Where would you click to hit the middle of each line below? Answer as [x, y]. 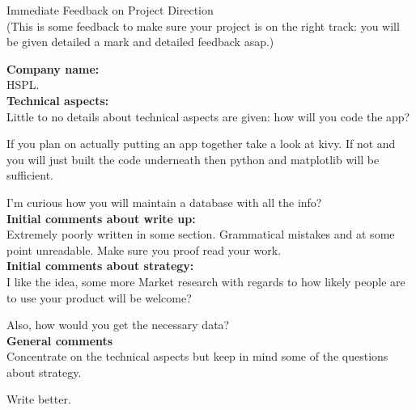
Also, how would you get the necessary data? [118, 325]
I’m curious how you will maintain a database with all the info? [164, 202]
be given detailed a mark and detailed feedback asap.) [140, 42]
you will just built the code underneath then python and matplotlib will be [193, 159]
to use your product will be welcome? [99, 297]
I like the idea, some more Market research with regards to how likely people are [206, 281]
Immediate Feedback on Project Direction [110, 10]
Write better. [39, 399]
